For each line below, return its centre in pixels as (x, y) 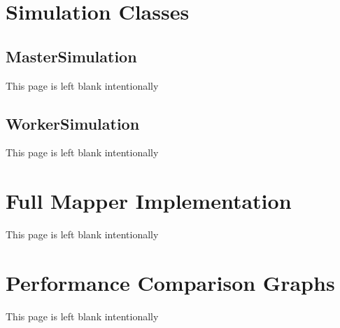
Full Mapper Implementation (149, 201)
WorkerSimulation (73, 123)
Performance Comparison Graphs (170, 282)
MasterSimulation (71, 56)
